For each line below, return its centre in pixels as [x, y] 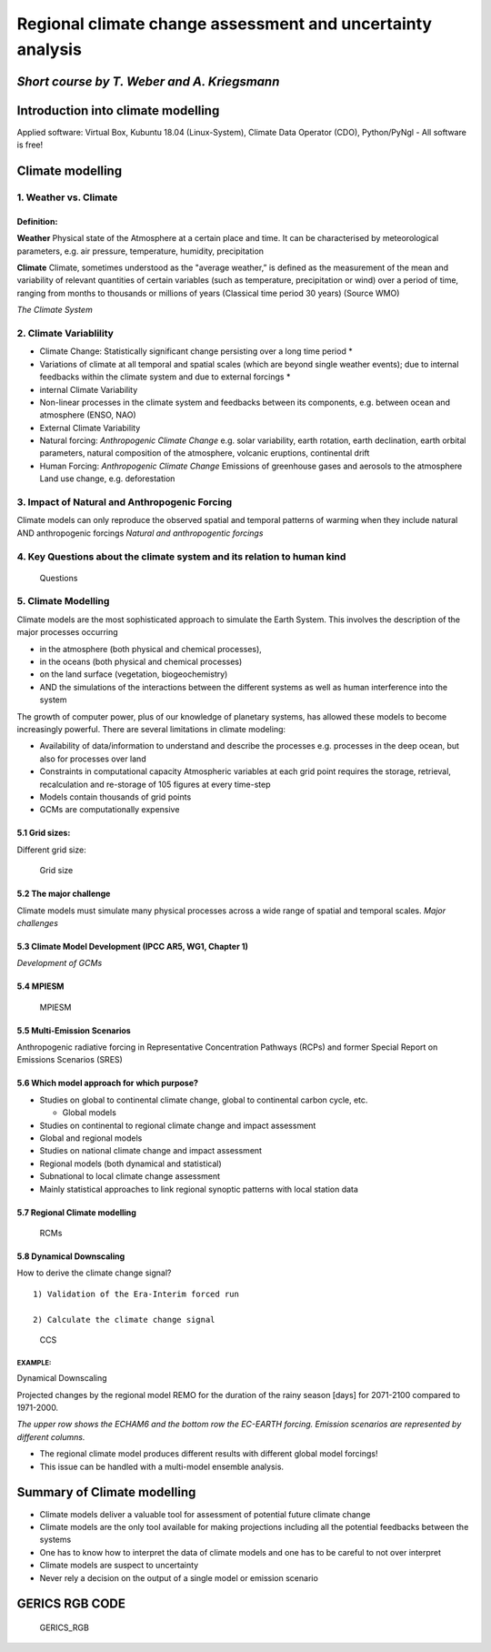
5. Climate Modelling [63, 601]
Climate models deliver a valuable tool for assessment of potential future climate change [205, 1514]
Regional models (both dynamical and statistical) [130, 1163]
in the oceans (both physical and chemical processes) [141, 662]
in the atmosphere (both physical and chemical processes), [151, 649]
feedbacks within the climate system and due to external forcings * [165, 377]
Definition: [37, 221]
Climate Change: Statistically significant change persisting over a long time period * [196, 351]
